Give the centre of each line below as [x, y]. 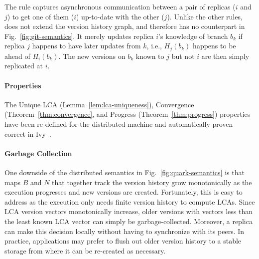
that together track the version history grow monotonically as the [152, 182]
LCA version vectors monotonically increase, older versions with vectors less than [129, 211]
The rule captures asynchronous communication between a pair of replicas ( [120, 6]
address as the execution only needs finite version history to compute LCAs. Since [130, 201]
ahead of [17, 56]
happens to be [214, 46]
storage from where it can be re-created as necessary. [85, 250]
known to [150, 56]
